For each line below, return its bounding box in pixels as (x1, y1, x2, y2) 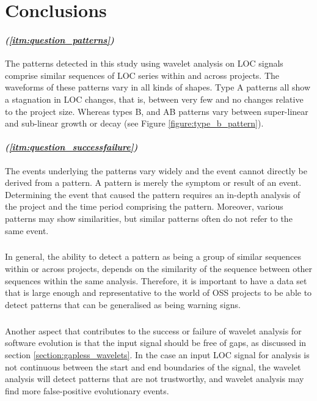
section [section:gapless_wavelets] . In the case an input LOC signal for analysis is (5, 348, 310, 361)
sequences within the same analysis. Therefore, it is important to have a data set (5, 274, 307, 287)
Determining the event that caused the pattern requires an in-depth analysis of (5, 188, 301, 200)
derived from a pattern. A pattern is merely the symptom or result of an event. (5, 176, 302, 189)
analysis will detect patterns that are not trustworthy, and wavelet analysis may (5, 372, 304, 385)
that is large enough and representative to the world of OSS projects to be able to (5, 286, 312, 299)
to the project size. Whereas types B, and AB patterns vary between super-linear (5, 105, 308, 117)
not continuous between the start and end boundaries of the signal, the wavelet (5, 360, 301, 373)
